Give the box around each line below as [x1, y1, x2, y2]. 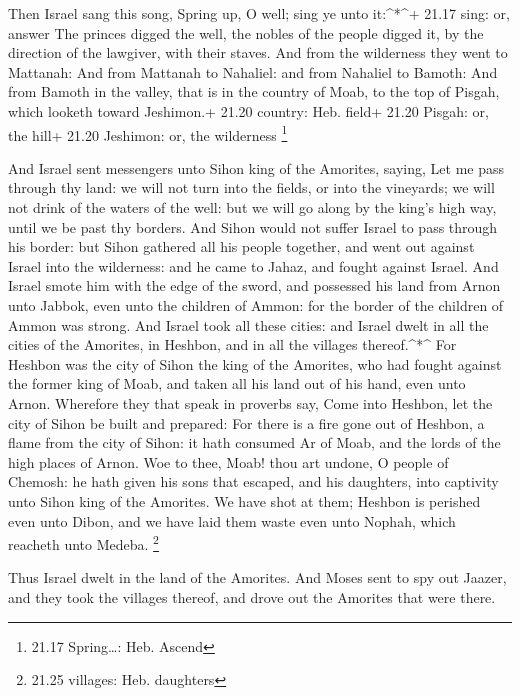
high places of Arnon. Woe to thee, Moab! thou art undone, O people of [8, 451, 449, 472]
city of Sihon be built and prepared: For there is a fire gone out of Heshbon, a [8, 412, 485, 433]
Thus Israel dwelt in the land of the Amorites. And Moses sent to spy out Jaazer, [8, 567, 507, 588]
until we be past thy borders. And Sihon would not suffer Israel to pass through [8, 216, 498, 237]
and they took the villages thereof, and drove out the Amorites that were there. [8, 586, 496, 607]
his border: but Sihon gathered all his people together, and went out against [8, 236, 475, 257]
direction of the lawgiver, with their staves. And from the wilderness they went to [8, 42, 508, 63]
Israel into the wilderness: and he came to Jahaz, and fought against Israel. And [8, 255, 499, 276]
